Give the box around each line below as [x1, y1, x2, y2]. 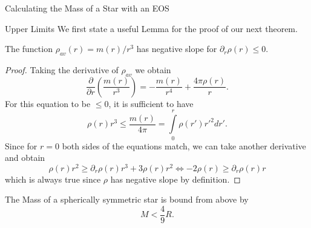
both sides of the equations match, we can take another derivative [62, 139, 306, 152]
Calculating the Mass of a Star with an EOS [5, 2, 169, 14]
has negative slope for [136, 42, 217, 55]
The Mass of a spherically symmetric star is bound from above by [5, 193, 249, 206]
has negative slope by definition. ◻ [110, 172, 241, 185]
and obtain [5, 151, 45, 164]
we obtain [135, 63, 171, 76]
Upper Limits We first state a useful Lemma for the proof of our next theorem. [5, 22, 298, 34]
